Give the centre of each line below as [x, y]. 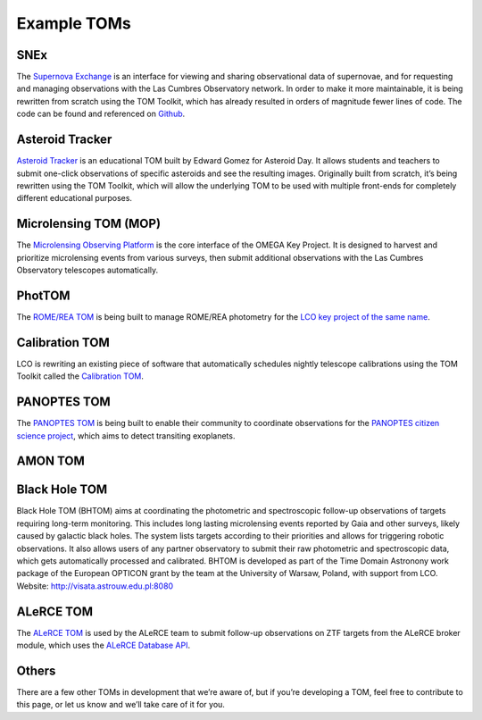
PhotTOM [43, 295]
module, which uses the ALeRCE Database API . [104, 645]
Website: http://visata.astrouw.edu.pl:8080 [95, 586]
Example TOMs [74, 23]
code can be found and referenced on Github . [101, 114]
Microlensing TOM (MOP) [88, 224]
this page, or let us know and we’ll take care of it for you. [120, 705]
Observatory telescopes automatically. [87, 270]
